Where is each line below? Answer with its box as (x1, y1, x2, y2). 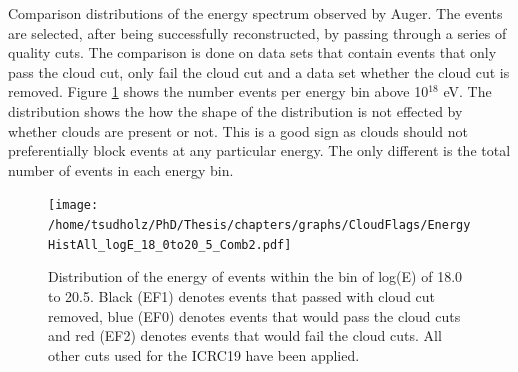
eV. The (443, 81, 492, 102)
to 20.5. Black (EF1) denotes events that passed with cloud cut (48, 285, 436, 306)
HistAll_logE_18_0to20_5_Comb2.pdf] (48, 237, 292, 252)
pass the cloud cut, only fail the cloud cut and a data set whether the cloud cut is (8, 61, 510, 82)
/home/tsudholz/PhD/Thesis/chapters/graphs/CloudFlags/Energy (48, 218, 471, 232)
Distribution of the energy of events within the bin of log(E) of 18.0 (48, 266, 463, 287)
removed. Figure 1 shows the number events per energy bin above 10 (8, 81, 429, 102)
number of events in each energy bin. (8, 159, 234, 180)
